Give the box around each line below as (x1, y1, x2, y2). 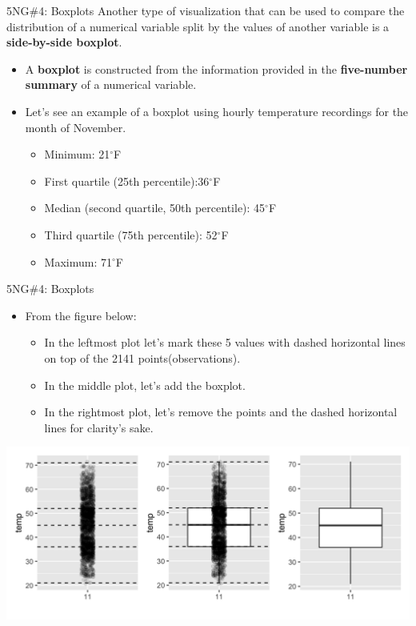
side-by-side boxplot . (6, 34, 122, 50)
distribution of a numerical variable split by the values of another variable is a (6, 18, 390, 34)
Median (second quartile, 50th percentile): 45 (44, 199, 266, 216)
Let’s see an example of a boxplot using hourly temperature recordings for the (25, 102, 409, 119)
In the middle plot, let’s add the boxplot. (44, 376, 246, 393)
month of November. (25, 118, 126, 135)
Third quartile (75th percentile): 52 (44, 226, 218, 243)
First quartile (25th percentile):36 (44, 172, 210, 189)
